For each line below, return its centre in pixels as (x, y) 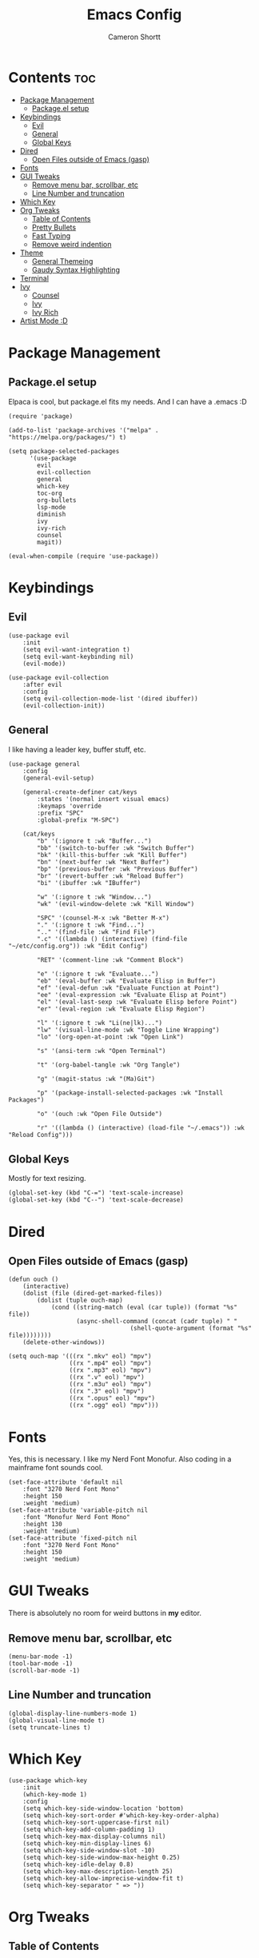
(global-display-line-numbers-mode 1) (73, 1713)
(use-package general (44, 764)
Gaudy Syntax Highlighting (76, 269)
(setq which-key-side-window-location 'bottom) (103, 1808)
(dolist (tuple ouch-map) (80, 1301)
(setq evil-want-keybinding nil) (78, 656)
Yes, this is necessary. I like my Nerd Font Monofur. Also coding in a (120, 1459)
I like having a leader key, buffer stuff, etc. (77, 749)
